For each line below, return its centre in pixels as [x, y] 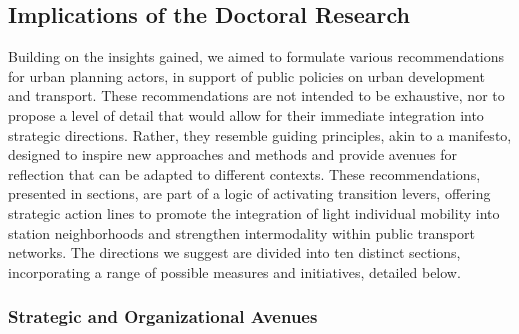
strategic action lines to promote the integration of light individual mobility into [254, 212]
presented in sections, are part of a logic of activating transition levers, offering [249, 193]
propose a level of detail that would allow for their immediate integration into [246, 114]
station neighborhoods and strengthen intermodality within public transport [241, 232]
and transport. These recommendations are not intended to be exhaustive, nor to [256, 95]
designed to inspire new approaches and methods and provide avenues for [232, 154]
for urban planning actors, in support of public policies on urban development [246, 75]
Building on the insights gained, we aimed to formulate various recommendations [256, 56]
